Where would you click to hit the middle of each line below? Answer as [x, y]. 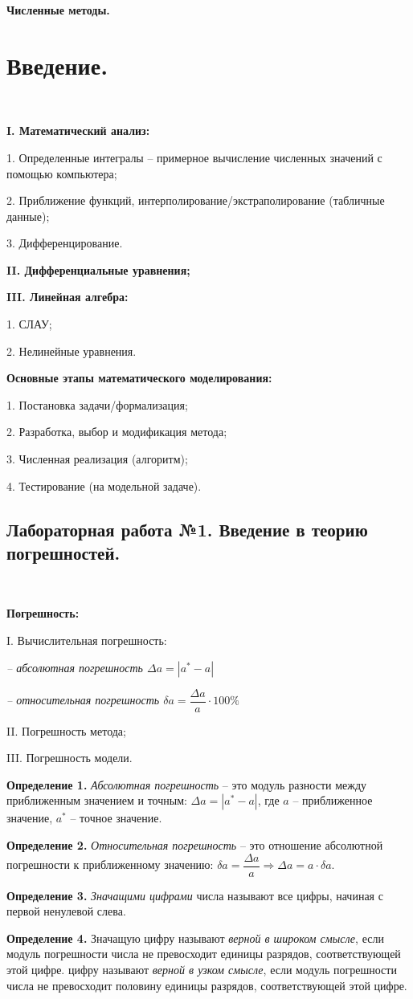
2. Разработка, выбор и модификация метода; [117, 432]
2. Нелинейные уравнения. [72, 351]
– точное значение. [116, 818]
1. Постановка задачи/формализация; [97, 404]
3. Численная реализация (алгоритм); [97, 459]
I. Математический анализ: [78, 130]
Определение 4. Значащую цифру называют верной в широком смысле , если [195, 938]
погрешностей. [63, 553]
